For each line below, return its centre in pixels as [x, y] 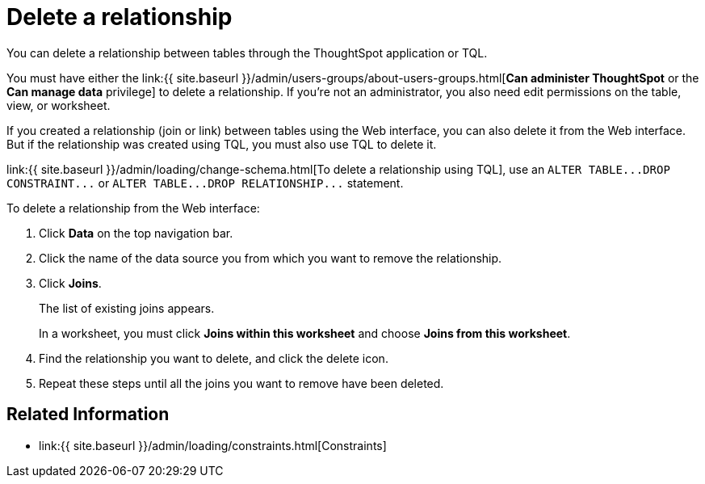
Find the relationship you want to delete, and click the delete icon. [214, 358]
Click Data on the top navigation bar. [136, 233]
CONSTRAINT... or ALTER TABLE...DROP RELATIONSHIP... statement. [205, 183]
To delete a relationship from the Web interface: [133, 208]
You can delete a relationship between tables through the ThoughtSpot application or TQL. [247, 53]
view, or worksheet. [59, 105]
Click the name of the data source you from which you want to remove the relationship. [271, 258]
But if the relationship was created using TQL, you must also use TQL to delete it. [222, 144]
